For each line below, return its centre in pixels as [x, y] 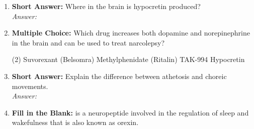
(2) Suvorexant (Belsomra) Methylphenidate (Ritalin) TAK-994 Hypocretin [128, 59]
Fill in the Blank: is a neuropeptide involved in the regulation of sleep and [130, 112]
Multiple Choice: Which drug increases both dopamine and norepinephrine [131, 33]
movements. [30, 86]
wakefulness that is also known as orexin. [75, 122]
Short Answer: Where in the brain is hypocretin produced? [106, 6]
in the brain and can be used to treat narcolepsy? [88, 42]
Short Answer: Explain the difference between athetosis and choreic [119, 76]
